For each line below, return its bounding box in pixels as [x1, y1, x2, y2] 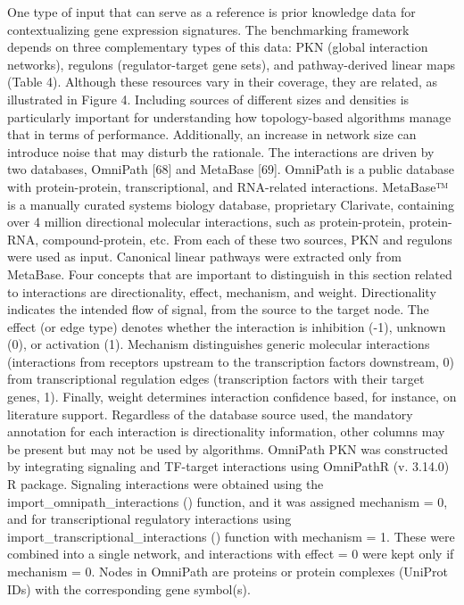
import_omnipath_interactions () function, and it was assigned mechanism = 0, [7, 492, 448, 510]
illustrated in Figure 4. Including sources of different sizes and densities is [7, 89, 410, 108]
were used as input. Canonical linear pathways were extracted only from [7, 247, 402, 266]
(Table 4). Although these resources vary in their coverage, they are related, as [7, 72, 437, 91]
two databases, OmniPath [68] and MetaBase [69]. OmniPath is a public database [7, 160, 455, 178]
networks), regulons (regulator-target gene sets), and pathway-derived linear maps [7, 54, 455, 73]
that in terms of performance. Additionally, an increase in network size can [7, 125, 417, 144]
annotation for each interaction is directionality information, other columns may [7, 422, 445, 441]
